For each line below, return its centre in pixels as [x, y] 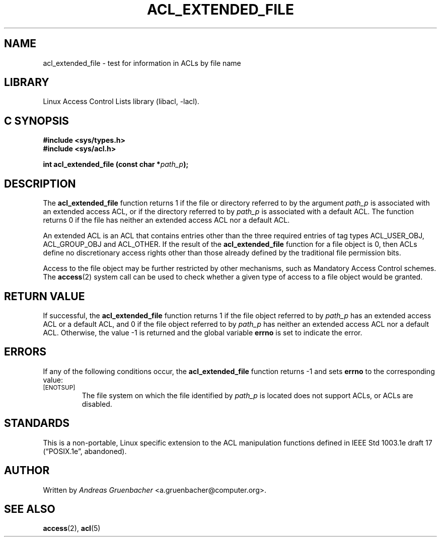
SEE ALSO [30, 509]
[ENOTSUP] [59, 387]
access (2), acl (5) [72, 528]
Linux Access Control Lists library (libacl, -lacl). [121, 102]
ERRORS [25, 352]
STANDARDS [37, 423]
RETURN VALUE [45, 296]
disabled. [97, 404]
